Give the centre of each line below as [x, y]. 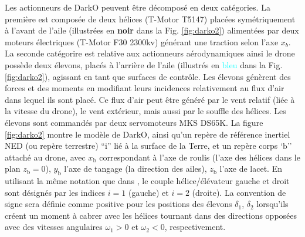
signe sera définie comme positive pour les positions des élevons [118, 204]
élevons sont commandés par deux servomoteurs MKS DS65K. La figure [134, 122]
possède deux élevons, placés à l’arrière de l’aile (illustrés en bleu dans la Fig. [144, 64]
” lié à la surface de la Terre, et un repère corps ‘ [195, 146]
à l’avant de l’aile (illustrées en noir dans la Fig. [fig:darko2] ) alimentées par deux [152, 30]
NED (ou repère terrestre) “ [55, 146]
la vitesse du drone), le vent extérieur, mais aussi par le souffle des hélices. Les [145, 111]
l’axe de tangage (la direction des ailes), [135, 168]
